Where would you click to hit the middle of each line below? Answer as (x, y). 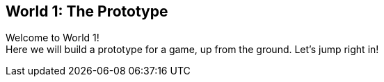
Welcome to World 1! (53, 38)
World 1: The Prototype (87, 11)
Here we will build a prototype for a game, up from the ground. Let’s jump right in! (192, 50)
